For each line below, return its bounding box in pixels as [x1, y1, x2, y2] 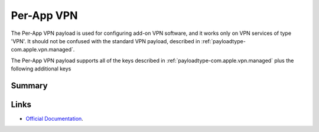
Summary [11, 81, 48, 91]
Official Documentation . [25, 115, 84, 123]
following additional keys [11, 65, 71, 72]
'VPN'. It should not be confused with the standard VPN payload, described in [11, 37, 200, 44]
